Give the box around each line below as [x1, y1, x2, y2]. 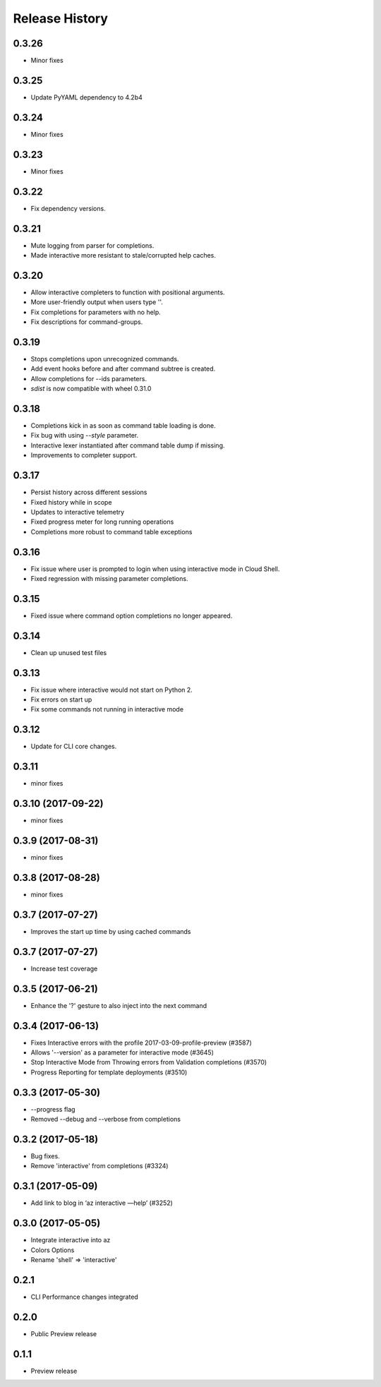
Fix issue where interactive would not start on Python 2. [30, 685, 193, 694]
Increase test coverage [30, 964, 98, 973]
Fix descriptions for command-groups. [30, 318, 143, 326]
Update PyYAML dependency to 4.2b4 [30, 92, 143, 102]
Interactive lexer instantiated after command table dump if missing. [30, 441, 225, 450]
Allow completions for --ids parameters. [30, 374, 147, 383]
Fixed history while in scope [30, 498, 112, 506]
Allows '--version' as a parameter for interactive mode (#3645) [30, 1048, 214, 1057]
